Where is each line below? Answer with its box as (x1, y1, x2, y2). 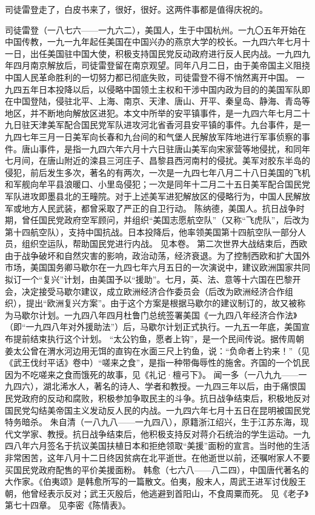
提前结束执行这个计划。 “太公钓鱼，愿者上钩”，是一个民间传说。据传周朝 (13, 332, 304, 345)
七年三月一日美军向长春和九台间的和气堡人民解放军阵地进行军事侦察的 (21, 130, 302, 143)
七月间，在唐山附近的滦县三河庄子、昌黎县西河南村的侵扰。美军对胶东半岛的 (5, 154, 310, 167)
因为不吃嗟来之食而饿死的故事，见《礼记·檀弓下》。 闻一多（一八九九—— (5, 368, 299, 380)
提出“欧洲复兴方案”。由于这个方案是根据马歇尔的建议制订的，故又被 (25, 297, 297, 309)
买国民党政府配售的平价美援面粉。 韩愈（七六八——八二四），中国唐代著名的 (5, 463, 309, 476)
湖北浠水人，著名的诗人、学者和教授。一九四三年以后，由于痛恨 (42, 380, 297, 392)
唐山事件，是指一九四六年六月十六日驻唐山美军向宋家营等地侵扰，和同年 (21, 142, 310, 155)
